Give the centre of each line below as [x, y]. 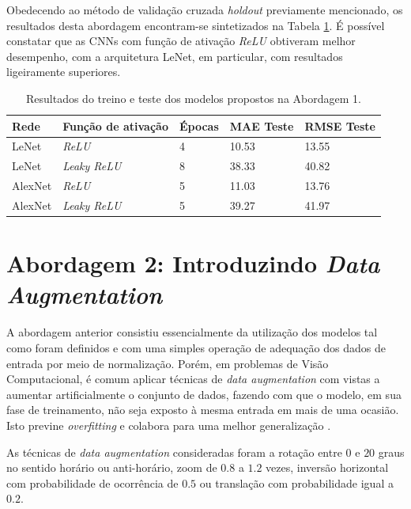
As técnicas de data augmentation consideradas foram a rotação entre [174, 452]
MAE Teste [262, 125]
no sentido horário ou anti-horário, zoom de [112, 467]
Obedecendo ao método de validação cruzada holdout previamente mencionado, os [205, 9]
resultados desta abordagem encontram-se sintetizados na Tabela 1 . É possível [196, 25]
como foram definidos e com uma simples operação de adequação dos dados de [196, 347]
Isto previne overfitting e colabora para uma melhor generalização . [169, 425]
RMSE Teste [340, 125]
